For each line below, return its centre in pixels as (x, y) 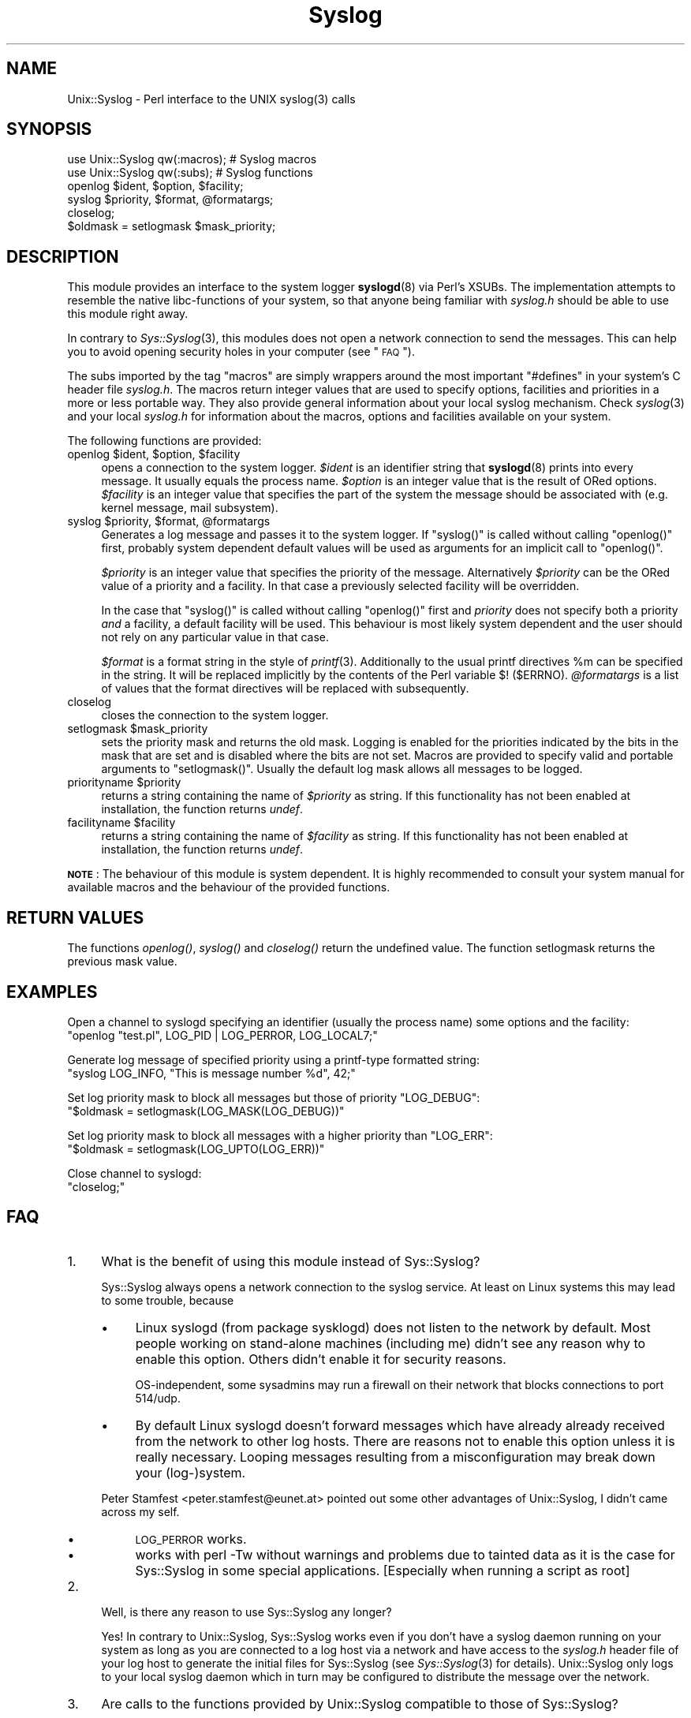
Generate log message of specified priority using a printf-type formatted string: (273, 1059)
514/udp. (158, 1398)
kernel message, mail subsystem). (190, 508)
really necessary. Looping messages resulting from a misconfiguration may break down (395, 1457)
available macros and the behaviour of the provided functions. (229, 887)
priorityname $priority (124, 782)
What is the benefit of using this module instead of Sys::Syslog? (291, 1261)
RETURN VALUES (75, 917)
